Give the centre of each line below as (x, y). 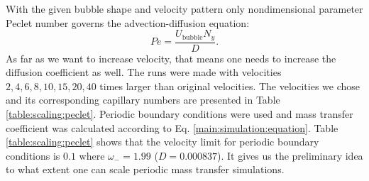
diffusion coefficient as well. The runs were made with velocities (144, 72)
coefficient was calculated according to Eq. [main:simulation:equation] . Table (172, 127)
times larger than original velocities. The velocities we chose (230, 86)
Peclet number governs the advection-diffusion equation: (128, 22)
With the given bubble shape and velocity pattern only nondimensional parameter (184, 9)
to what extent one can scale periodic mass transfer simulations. (145, 169)
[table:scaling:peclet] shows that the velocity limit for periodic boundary (163, 142)
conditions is (33, 155)
